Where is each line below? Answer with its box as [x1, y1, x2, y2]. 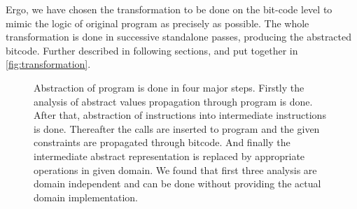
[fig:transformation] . [6, 57, 91, 71]
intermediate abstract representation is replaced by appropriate [34, 148, 305, 163]
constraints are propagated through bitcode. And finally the [34, 135, 290, 150]
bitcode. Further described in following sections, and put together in [6, 43, 298, 57]
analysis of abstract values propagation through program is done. [34, 94, 313, 108]
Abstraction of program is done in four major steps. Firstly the [34, 80, 304, 94]
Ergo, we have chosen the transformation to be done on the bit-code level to [6, 2, 332, 16]
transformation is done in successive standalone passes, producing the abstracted [6, 29, 352, 44]
